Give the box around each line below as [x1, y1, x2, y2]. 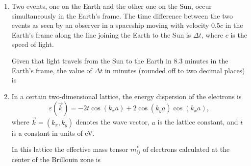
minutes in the [185, 55, 228, 65]
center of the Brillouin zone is [11, 154, 100, 164]
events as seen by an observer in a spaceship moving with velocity [11, 20, 209, 30]
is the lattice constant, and [157, 117, 238, 127]
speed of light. [11, 39, 54, 49]
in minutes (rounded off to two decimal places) [104, 65, 245, 75]
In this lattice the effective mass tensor [11, 144, 128, 154]
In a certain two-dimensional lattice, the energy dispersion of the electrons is [11, 91, 242, 101]
